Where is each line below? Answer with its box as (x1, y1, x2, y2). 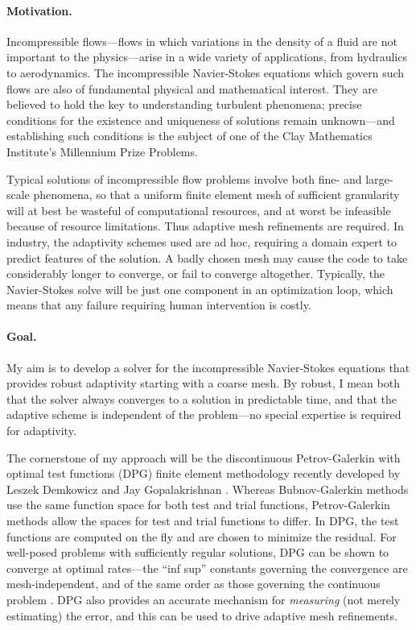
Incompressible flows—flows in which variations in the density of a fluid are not (6, 32, 397, 49)
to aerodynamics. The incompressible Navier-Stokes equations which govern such (6, 64, 405, 81)
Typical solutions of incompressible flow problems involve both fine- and (6, 170, 362, 187)
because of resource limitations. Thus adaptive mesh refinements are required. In (6, 218, 404, 234)
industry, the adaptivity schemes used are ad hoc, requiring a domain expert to (6, 233, 397, 250)
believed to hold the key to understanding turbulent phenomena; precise (6, 96, 362, 113)
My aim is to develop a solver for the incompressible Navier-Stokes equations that (6, 359, 410, 375)
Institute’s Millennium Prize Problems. (6, 143, 198, 160)
